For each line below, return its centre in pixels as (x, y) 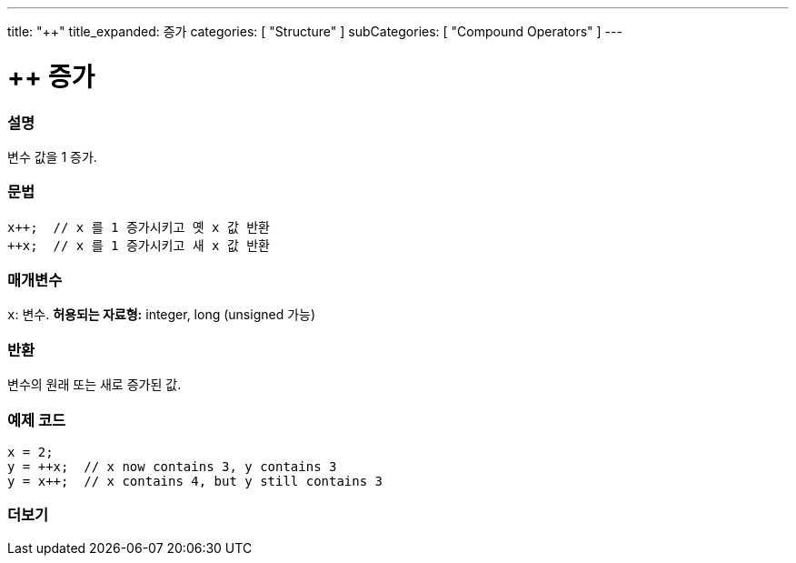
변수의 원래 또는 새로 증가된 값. (95, 385)
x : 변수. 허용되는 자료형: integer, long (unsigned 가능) (162, 315)
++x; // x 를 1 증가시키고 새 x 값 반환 (139, 245)
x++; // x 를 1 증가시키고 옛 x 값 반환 (139, 227)
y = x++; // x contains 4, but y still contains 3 (195, 481)
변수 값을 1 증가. (52, 156)
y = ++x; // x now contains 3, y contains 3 (172, 466)
